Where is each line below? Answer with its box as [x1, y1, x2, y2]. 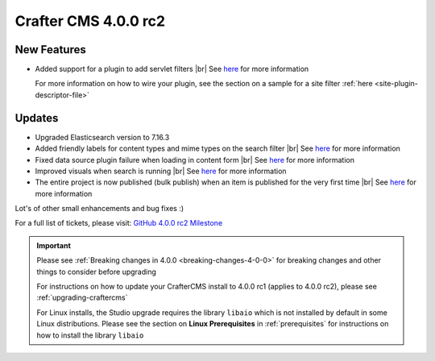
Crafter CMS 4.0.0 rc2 [14, 12, 165, 30]
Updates [14, 111, 59, 125]
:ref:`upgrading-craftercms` [36, 293, 128, 302]
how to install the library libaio [36, 330, 144, 340]
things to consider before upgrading [36, 267, 157, 276]
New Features [14, 43, 86, 56]
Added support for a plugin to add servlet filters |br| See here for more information [35, 64, 309, 74]
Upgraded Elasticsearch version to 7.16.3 [35, 132, 170, 142]
